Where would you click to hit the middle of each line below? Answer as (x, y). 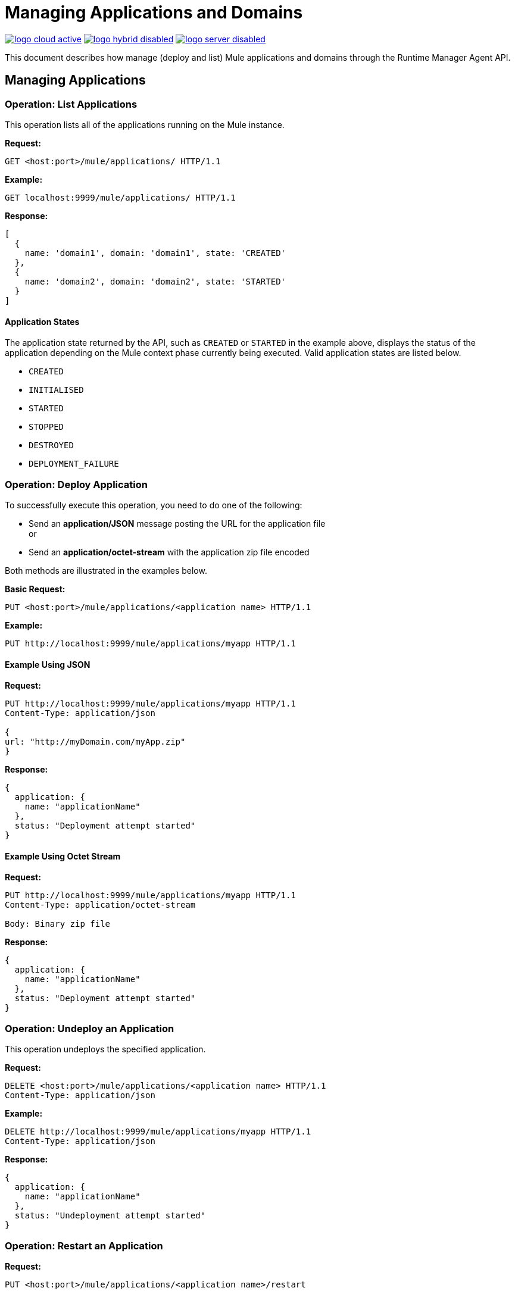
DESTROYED (51, 446)
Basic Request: (35, 589)
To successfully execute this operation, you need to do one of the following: (154, 505)
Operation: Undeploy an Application (90, 1028)
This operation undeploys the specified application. (105, 1049)
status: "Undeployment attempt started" (110, 1216)
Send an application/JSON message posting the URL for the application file (177, 523)
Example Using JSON (48, 664)
